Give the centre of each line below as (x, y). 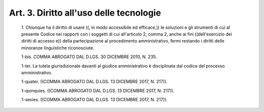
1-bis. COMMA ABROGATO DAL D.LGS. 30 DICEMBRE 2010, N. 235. (89, 57)
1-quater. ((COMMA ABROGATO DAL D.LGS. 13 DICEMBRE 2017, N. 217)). (94, 82)
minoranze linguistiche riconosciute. (58, 48)
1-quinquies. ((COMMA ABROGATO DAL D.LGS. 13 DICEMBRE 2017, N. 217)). (98, 90)
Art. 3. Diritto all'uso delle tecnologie (85, 13)
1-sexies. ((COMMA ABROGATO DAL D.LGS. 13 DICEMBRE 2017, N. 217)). (95, 100)
